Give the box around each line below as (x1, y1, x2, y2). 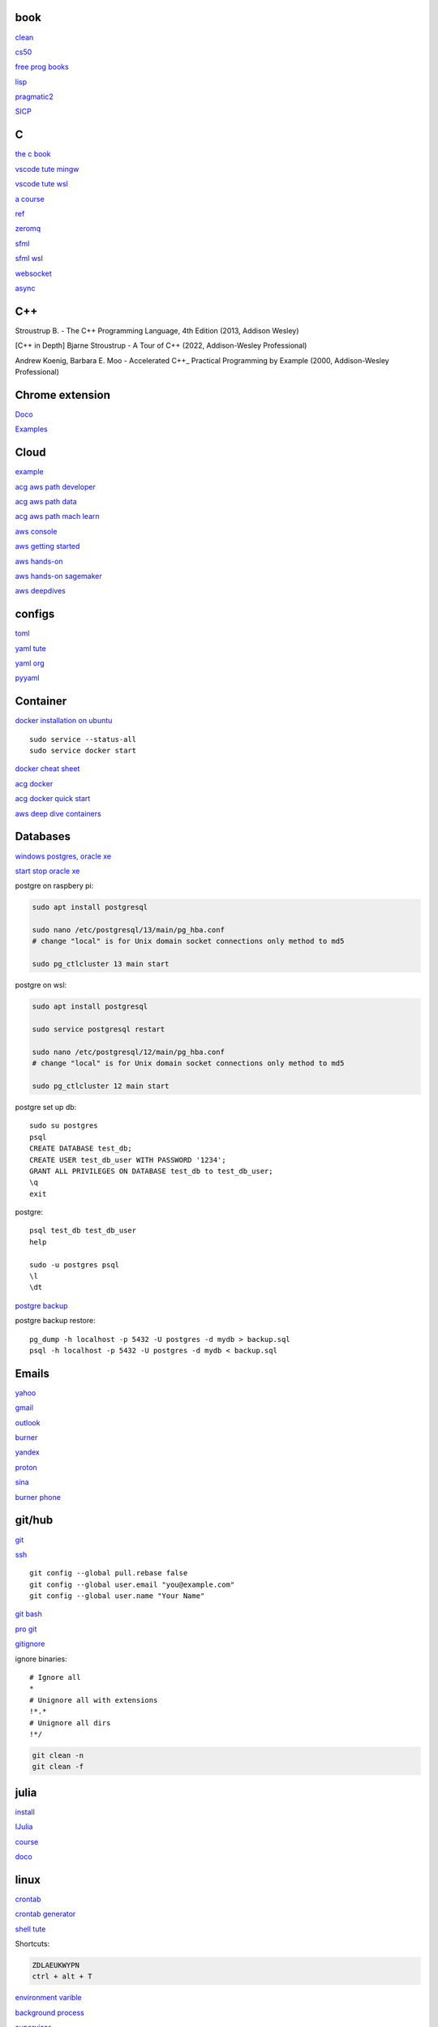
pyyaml (15, 673, 40, 683)
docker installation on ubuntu (15, 716, 113, 726)
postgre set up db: (15, 1102, 77, 1112)
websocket (15, 268, 52, 278)
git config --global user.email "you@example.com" (29, 1579, 235, 1589)
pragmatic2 (15, 92, 54, 101)
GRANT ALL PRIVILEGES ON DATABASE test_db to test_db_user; (29, 1166, 273, 1176)
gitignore (15, 1639, 45, 1649)
